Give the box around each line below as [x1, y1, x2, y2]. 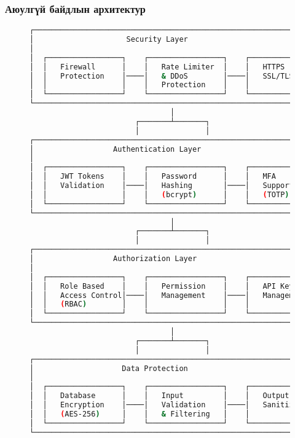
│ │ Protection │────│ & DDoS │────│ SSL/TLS [29, 71, 294, 80]
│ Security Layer [29, 35, 188, 44]
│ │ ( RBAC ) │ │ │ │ [29, 300, 250, 309]
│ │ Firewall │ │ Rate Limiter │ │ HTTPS [29, 62, 285, 71]
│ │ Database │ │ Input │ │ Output [29, 391, 289, 401]
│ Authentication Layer [29, 144, 202, 154]
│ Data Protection [29, 364, 188, 373]
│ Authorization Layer [29, 254, 197, 264]
